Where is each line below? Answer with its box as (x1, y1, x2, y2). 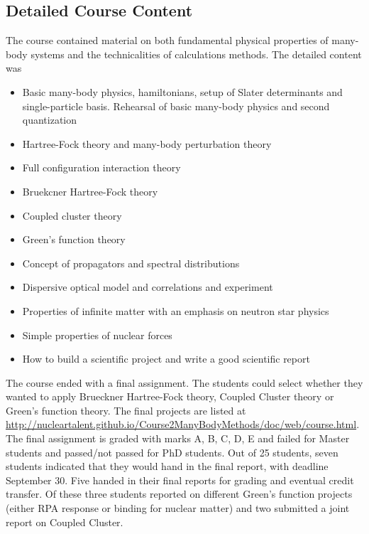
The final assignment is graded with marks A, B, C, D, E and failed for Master (6, 431, 350, 446)
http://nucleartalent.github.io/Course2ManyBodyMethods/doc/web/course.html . (6, 417, 360, 432)
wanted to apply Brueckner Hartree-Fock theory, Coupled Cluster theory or (6, 389, 334, 404)
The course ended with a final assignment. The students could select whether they (6, 375, 363, 390)
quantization (22, 112, 77, 127)
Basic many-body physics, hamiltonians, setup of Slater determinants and (22, 84, 343, 99)
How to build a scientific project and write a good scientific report (22, 351, 310, 366)
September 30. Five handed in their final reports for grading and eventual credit (6, 472, 354, 487)
